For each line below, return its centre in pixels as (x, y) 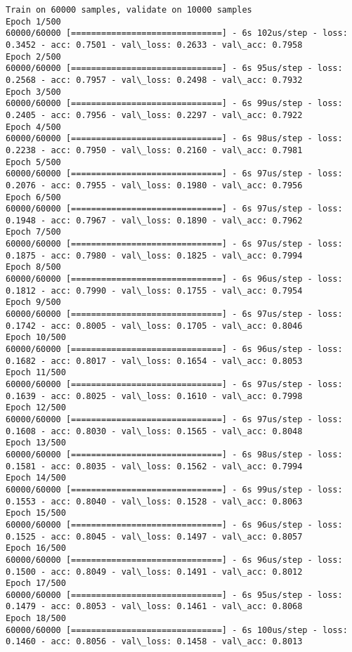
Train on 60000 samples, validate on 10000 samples (129, 10)
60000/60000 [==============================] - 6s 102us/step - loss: (177, 33)
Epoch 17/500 (36, 583)
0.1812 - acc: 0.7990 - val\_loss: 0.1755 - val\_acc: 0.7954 (154, 291)
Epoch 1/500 (33, 21)
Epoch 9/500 (33, 302)
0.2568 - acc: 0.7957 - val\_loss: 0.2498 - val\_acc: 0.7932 (154, 80)
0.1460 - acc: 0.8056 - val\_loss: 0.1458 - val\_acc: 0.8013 (154, 642)
